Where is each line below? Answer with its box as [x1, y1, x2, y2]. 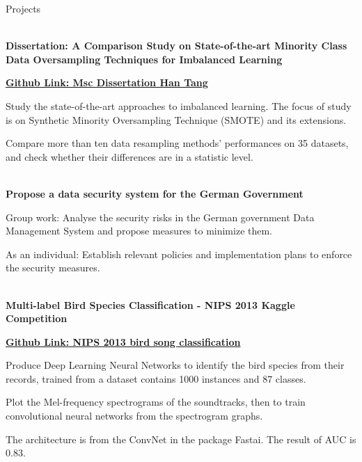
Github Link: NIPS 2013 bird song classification [6, 334, 241, 349]
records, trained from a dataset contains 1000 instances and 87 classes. [6, 371, 306, 385]
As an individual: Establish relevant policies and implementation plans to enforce [6, 246, 352, 261]
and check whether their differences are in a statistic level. [6, 149, 253, 164]
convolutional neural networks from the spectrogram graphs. [6, 408, 263, 423]
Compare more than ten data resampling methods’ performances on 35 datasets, [6, 136, 349, 150]
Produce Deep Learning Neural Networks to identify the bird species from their [6, 358, 345, 372]
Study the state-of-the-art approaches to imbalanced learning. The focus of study [6, 98, 352, 113]
